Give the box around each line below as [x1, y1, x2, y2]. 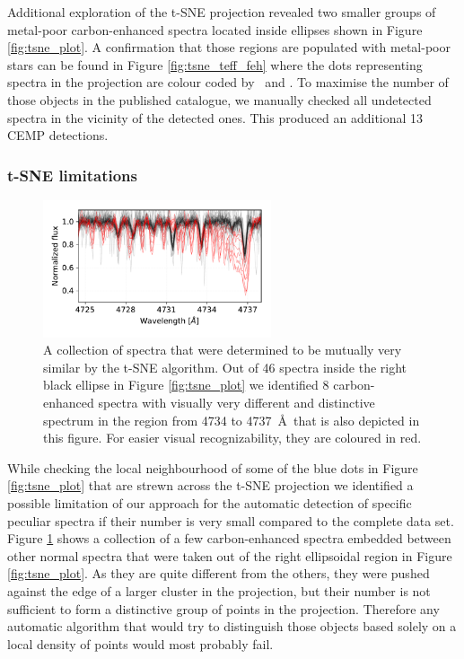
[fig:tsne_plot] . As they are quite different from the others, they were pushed [7, 564, 430, 583]
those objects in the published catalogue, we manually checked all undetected [7, 90, 432, 109]
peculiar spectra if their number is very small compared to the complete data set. [7, 511, 454, 530]
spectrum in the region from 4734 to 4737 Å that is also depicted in [43, 410, 420, 429]
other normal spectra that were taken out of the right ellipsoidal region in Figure [7, 546, 452, 565]
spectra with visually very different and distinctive [98, 392, 375, 411]
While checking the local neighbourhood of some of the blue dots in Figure [7, 458, 418, 477]
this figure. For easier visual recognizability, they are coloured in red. [43, 428, 422, 447]
